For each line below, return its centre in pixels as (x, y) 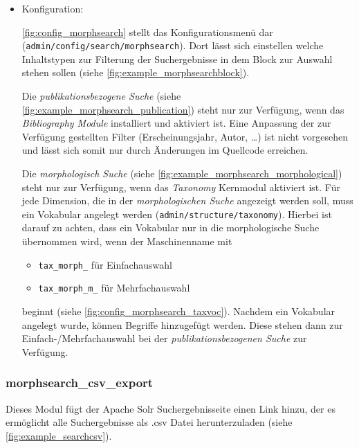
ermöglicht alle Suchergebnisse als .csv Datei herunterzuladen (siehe (149, 422)
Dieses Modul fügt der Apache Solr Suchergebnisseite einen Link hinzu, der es (171, 408)
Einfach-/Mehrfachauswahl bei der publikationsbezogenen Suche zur (164, 338)
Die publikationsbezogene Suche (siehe (101, 96)
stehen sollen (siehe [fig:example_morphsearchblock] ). (136, 72)
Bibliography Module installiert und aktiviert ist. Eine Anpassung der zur (176, 123)
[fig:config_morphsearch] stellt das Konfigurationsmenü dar (147, 32)
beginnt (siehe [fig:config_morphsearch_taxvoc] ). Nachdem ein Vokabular (178, 311)
